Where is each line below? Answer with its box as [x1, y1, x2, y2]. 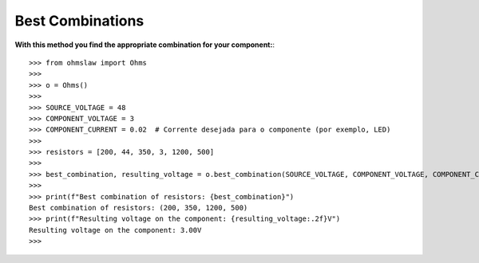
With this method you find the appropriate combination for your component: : [14, 40, 275, 49]
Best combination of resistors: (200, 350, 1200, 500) [29, 203, 248, 213]
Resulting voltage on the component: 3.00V [29, 226, 202, 234]
